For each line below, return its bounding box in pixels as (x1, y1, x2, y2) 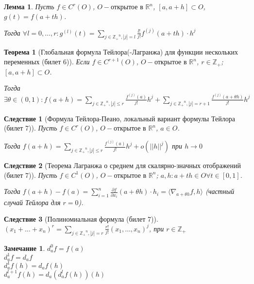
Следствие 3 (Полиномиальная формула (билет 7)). (4, 213, 158, 224)
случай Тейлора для (4, 197, 61, 208)
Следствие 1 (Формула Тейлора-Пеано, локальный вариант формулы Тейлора (4, 113, 235, 123)
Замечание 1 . (4, 243, 45, 253)
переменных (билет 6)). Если (4, 57, 90, 67)
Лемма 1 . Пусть (4, 1, 54, 11)
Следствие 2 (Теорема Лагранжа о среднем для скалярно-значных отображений (4, 160, 241, 170)
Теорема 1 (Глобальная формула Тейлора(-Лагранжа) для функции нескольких (4, 47, 238, 57)
